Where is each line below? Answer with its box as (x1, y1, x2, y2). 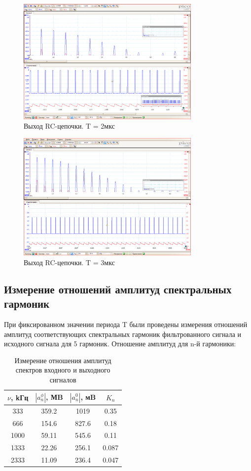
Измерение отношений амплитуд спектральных (4, 281, 232, 296)
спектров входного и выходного (15, 365, 110, 375)
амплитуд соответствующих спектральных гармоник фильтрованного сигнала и (4, 329, 242, 339)
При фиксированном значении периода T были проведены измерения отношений (4, 319, 248, 329)
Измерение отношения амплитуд (14, 355, 111, 365)
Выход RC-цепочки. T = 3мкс (24, 257, 115, 267)
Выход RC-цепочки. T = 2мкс (24, 121, 115, 131)
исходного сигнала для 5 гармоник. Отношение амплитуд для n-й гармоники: (4, 338, 236, 349)
